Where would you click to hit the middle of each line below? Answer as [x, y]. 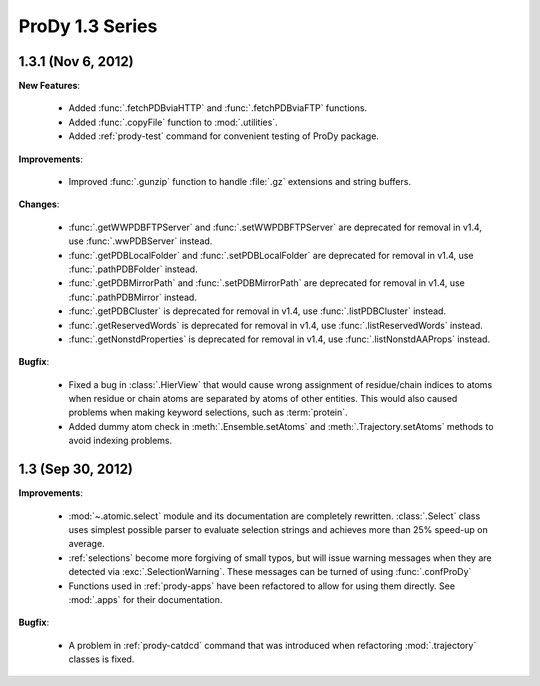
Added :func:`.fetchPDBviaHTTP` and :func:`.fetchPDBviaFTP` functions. [218, 108]
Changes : [39, 204]
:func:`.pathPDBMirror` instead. [132, 297]
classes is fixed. [101, 659]
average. [86, 544]
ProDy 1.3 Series [88, 26]
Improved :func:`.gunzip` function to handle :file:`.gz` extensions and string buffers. [240, 182]
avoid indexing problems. [120, 441]
